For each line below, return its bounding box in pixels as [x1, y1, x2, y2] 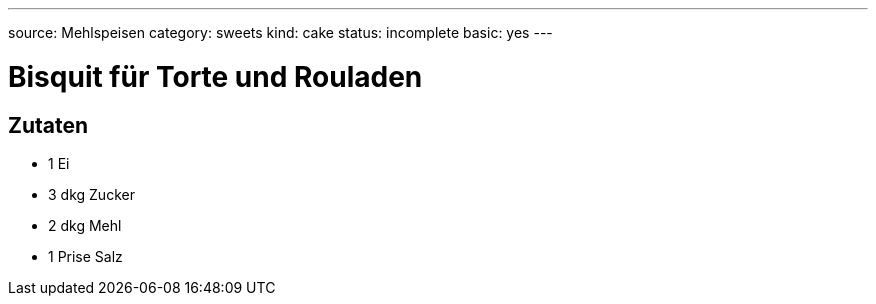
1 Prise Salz [48, 247, 123, 265]
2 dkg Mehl [48, 216, 122, 234]
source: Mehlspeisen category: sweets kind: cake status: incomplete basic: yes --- [8, 24, 553, 41]
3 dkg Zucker [48, 185, 135, 203]
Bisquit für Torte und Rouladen [8, 59, 423, 94]
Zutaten [8, 112, 89, 138]
